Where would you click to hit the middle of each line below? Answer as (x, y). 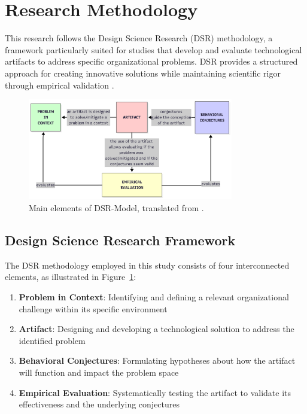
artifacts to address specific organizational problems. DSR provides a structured (151, 61)
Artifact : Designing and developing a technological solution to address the (156, 329)
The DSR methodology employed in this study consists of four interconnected (147, 265)
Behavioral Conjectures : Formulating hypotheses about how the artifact (157, 360)
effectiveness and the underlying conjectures (99, 404)
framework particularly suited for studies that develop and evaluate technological (153, 49)
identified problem (52, 340)
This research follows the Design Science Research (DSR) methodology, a (139, 38)
